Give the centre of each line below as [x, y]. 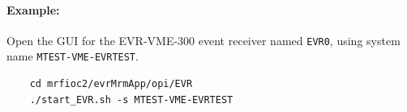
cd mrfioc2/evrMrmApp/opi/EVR [111, 84]
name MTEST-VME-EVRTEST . [73, 56]
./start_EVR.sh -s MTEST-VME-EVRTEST [131, 100]
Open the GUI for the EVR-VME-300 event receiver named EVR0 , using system [203, 40]
